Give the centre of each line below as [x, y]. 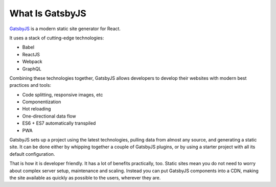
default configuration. [32, 154]
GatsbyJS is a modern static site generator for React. [65, 29]
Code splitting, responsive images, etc [63, 95]
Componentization [42, 102]
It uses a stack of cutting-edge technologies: [57, 38]
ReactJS [31, 54]
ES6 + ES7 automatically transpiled [59, 123]
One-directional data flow [49, 116]
